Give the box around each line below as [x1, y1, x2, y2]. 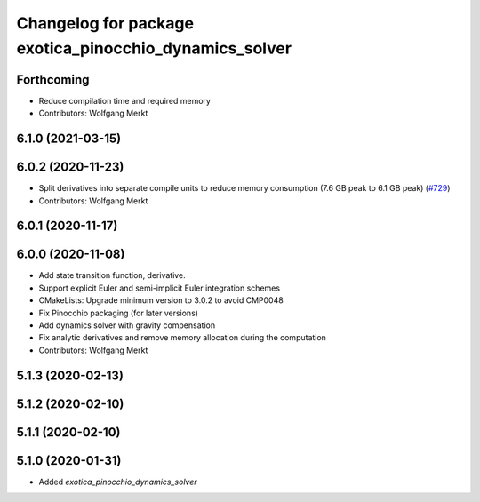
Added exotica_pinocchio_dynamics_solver [38, 476, 197, 487]
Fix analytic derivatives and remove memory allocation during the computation [38, 332, 326, 343]
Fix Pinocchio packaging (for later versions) [38, 307, 199, 318]
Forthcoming [16, 72, 90, 87]
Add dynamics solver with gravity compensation [38, 320, 216, 331]
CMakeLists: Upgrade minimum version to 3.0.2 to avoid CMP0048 [38, 295, 284, 306]
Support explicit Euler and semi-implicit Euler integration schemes [38, 283, 280, 293]
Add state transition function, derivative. [38, 270, 186, 281]
